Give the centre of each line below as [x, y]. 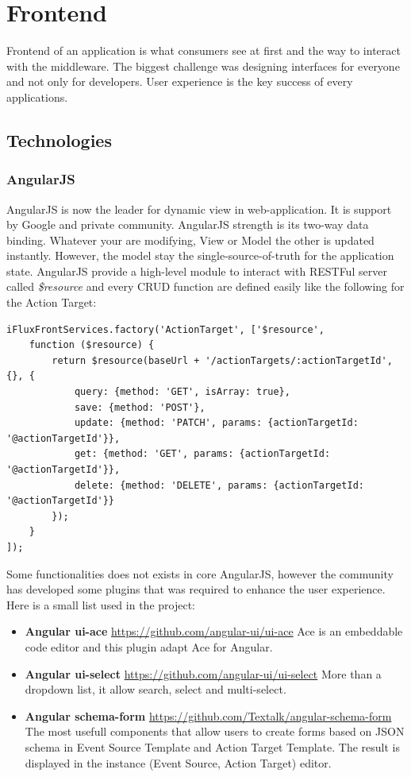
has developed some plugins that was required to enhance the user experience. [196, 589]
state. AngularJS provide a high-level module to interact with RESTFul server [197, 271]
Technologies [59, 139]
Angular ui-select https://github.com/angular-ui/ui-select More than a [203, 673]
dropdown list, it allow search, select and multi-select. [156, 689]
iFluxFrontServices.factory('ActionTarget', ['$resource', [165, 329]
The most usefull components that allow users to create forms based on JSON [215, 731]
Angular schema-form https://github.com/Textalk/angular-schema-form [208, 715]
